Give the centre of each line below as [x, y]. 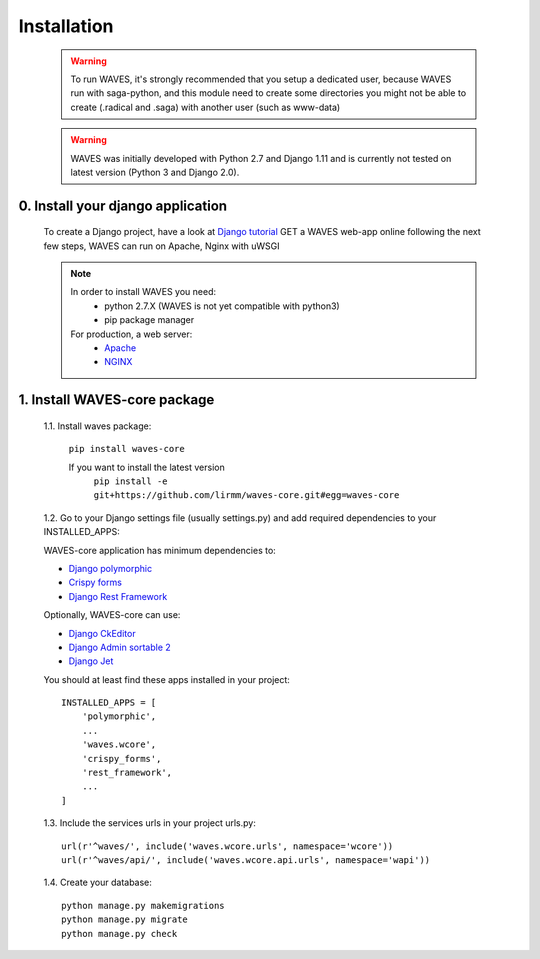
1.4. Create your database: [97, 882]
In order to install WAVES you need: [143, 292]
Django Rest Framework [118, 596]
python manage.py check [119, 933]
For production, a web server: [131, 334]
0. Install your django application [123, 205]
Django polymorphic [110, 568]
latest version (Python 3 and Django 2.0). [155, 172]
